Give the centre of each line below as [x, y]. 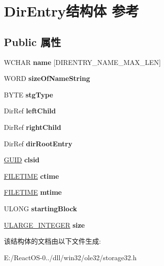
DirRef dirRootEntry [38, 143]
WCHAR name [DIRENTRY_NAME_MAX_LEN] [82, 62]
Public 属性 [33, 41]
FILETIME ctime [32, 176]
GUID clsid [22, 160]
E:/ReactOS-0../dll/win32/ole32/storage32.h [70, 257]
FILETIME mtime [33, 192]
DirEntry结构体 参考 [72, 11]
